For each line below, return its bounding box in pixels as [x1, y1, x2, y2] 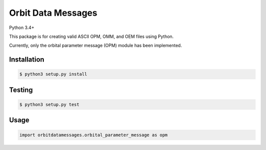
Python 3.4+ [9, 25, 34, 30]
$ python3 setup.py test [19, 101, 80, 107]
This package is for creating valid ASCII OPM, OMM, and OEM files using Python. [9, 33, 174, 39]
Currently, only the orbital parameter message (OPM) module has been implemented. [9, 42, 182, 49]
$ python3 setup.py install [19, 71, 87, 77]
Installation [9, 56, 44, 64]
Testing [9, 86, 33, 94]
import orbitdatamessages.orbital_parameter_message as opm [19, 132, 168, 138]
